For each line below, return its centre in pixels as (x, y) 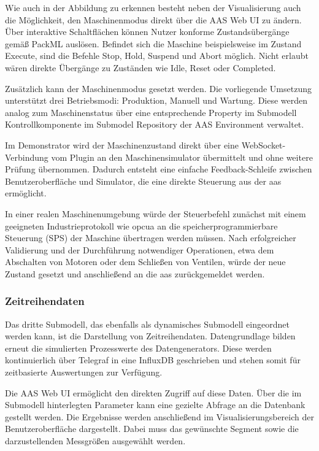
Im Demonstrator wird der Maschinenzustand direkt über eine (122, 145)
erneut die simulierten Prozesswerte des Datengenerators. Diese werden (138, 348)
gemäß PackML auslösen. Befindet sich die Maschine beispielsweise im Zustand (153, 43)
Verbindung (27, 157)
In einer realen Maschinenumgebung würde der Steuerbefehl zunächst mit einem (156, 213)
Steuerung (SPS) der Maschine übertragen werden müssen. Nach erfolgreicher (151, 238)
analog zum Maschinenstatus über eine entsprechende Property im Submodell (151, 112)
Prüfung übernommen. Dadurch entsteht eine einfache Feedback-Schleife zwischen (159, 169)
